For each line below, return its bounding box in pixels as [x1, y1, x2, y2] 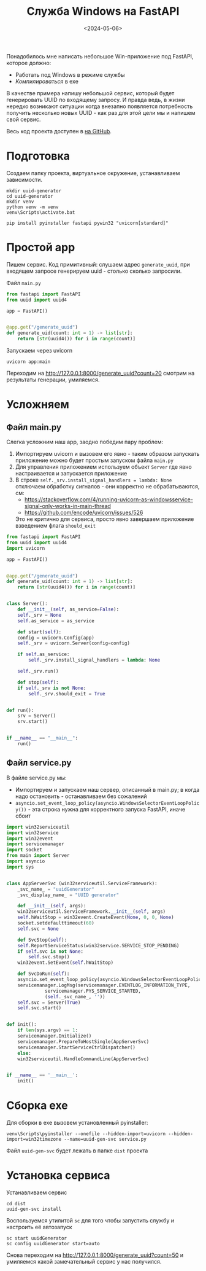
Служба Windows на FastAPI [26, 4, 180, 18]
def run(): [6, 707, 34, 713]
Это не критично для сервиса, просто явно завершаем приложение [15, 515, 194, 523]
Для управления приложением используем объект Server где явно [15, 463, 192, 471]
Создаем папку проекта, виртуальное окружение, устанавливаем [6, 169, 180, 176]
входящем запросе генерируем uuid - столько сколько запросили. [6, 267, 182, 275]
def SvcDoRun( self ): [17, 971, 70, 977]
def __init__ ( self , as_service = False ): [17, 606, 120, 612]
